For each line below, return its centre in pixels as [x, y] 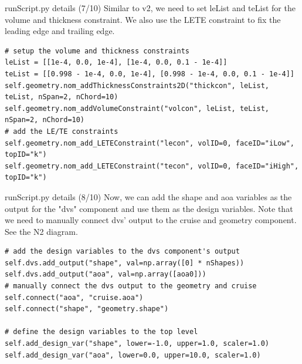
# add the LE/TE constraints [62, 131]
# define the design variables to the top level [101, 332]
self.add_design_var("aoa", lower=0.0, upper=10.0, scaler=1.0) [133, 355]
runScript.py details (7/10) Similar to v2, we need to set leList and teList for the [150, 8]
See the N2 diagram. [41, 231]
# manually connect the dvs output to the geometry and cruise [131, 286]
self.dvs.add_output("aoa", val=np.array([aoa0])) [106, 274]
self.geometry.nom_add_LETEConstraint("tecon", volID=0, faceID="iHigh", [152, 166]
